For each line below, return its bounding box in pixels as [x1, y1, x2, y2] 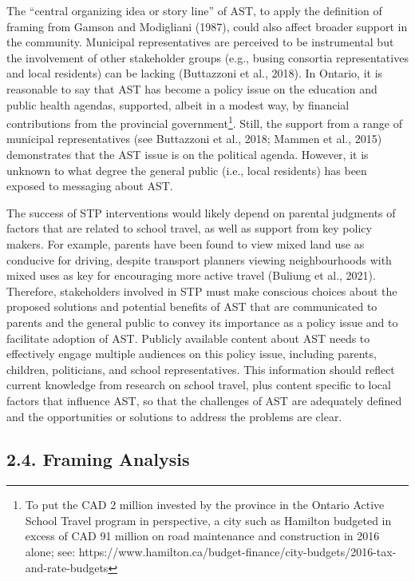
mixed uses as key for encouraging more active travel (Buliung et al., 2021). [6, 267, 376, 284]
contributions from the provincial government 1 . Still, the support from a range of [6, 113, 402, 131]
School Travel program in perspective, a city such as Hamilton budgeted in [25, 511, 392, 528]
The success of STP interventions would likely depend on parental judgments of [6, 204, 396, 221]
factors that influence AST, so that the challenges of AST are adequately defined [6, 392, 402, 408]
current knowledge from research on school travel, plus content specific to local [6, 376, 391, 393]
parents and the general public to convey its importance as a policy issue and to [6, 313, 398, 330]
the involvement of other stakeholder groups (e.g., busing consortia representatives [6, 49, 409, 66]
